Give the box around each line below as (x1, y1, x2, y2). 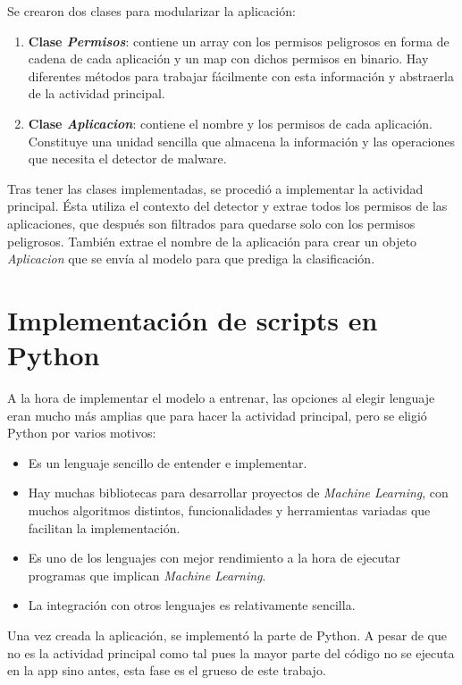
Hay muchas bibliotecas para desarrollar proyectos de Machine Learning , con (28, 483, 449, 502)
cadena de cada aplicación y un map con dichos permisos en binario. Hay (28, 49, 429, 68)
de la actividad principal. (28, 84, 165, 103)
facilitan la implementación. (28, 518, 181, 537)
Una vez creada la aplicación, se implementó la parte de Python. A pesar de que (7, 625, 447, 644)
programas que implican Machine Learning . (28, 565, 266, 584)
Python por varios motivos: (7, 423, 156, 442)
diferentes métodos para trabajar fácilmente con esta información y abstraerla (28, 66, 454, 85)
